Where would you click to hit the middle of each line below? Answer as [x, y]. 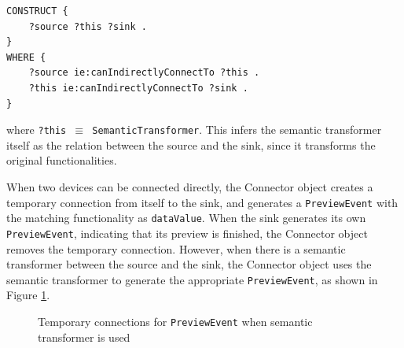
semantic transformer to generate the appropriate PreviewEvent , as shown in [192, 279]
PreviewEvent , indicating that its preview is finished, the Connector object [187, 233]
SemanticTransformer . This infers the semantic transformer [237, 130]
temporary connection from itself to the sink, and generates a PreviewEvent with [202, 202]
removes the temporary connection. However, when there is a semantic [176, 248]
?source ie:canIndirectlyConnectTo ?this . [144, 73]
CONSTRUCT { [37, 11]
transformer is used [84, 337]
